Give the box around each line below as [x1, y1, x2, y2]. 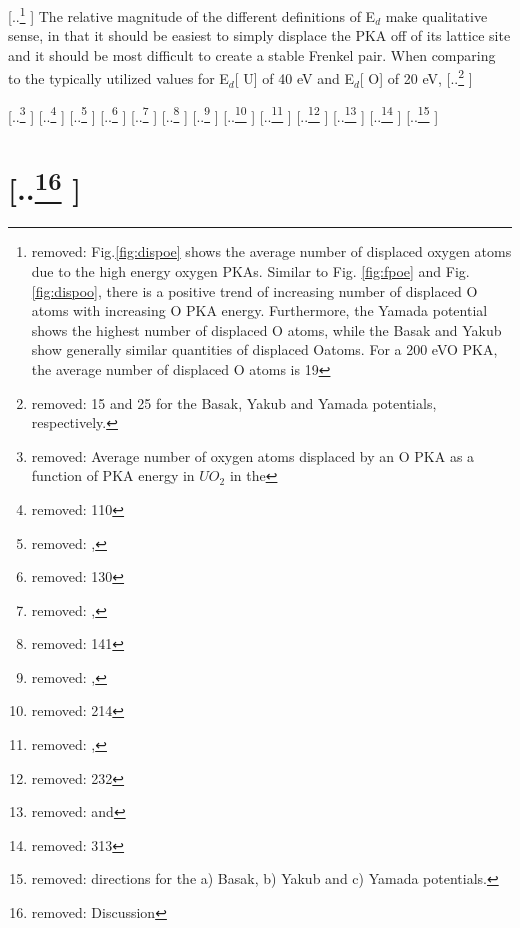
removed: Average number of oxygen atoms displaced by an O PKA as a [31, 445, 475, 466]
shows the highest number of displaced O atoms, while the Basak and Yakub [31, 319, 502, 340]
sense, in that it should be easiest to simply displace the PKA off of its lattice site [8, 25, 511, 46]
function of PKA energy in [31, 465, 195, 486]
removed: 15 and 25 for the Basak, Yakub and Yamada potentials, [31, 392, 437, 413]
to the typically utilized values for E [8, 68, 229, 89]
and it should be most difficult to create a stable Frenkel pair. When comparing [8, 44, 496, 65]
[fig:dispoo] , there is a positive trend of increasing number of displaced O [31, 280, 478, 301]
